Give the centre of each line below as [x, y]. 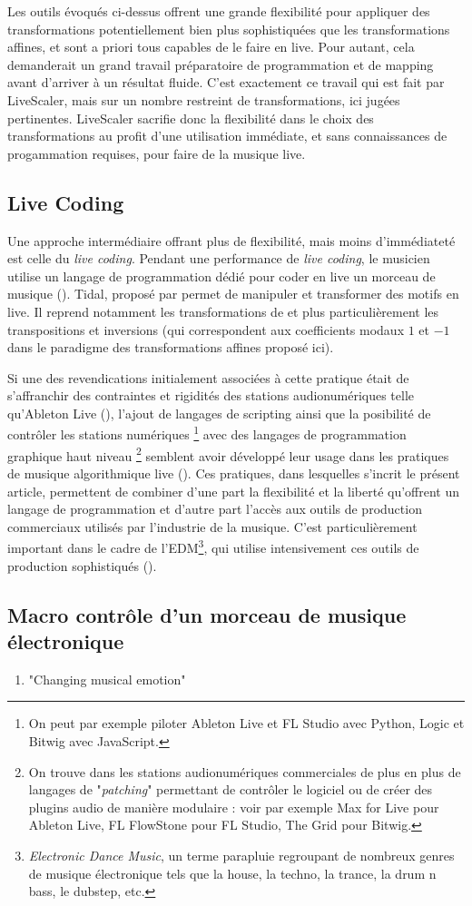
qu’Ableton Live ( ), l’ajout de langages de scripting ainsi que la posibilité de [219, 413]
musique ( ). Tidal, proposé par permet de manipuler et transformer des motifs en [233, 294]
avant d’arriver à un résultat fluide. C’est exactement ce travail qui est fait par [226, 82]
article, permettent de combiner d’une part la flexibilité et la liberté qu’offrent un [234, 491]
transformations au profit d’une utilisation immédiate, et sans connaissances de [227, 136]
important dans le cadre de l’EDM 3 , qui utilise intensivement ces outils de [213, 547]
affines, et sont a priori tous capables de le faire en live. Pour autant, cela [211, 47]
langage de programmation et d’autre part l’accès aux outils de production [215, 509]
